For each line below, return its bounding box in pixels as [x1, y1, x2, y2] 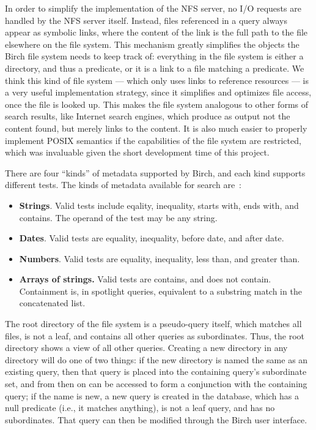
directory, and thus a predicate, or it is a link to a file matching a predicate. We [5, 61, 304, 74]
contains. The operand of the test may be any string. [19, 211, 218, 224]
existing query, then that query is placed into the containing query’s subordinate [5, 365, 307, 378]
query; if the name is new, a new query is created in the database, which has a [5, 389, 299, 402]
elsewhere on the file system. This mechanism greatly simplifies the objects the [5, 37, 299, 50]
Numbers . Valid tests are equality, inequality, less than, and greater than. [19, 252, 300, 265]
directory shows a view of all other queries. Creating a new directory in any [5, 341, 288, 354]
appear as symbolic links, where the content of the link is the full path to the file [5, 26, 308, 39]
